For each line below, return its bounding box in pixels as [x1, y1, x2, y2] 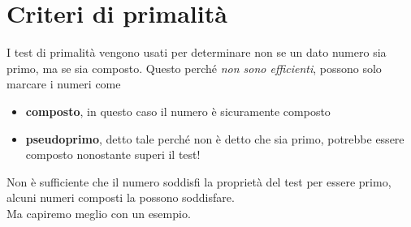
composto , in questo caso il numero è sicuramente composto [25, 102, 331, 119]
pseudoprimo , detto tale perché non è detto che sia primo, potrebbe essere [25, 130, 405, 147]
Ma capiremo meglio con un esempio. [6, 204, 191, 221]
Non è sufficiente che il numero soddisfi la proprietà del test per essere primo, [6, 173, 392, 190]
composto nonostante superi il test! [25, 146, 201, 163]
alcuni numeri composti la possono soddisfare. [6, 189, 235, 206]
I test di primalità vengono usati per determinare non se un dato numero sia [6, 44, 387, 61]
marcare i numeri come [6, 75, 121, 92]
